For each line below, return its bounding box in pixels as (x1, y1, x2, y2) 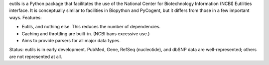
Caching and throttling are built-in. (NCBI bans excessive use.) (21, 30, 150, 37)
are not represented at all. (9, 54, 62, 60)
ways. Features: (9, 14, 42, 20)
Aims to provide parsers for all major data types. (21, 37, 121, 43)
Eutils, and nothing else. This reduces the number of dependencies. (21, 24, 161, 30)
